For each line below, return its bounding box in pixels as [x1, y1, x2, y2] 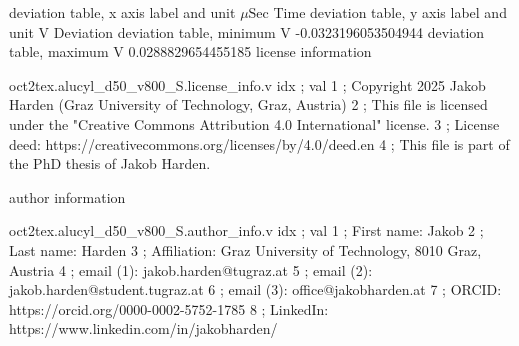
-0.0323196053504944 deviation [295, 21, 485, 42]
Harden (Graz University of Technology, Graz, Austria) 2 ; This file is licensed [9, 94, 488, 115]
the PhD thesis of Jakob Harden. [9, 153, 211, 174]
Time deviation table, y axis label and [273, 2, 507, 22]
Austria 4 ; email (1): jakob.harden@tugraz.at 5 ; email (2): [9, 259, 373, 280]
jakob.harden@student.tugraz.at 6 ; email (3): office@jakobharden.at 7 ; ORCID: [9, 279, 502, 300]
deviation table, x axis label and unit [9, 2, 236, 22]
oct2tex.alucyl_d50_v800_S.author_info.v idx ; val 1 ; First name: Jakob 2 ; [9, 220, 484, 241]
